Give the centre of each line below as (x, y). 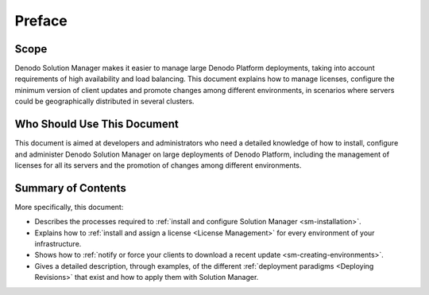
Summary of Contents (70, 188)
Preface (41, 21)
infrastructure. (58, 244)
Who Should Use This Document (97, 124)
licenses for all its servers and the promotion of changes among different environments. (158, 165)
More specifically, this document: (69, 207)
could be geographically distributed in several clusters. (104, 101)
